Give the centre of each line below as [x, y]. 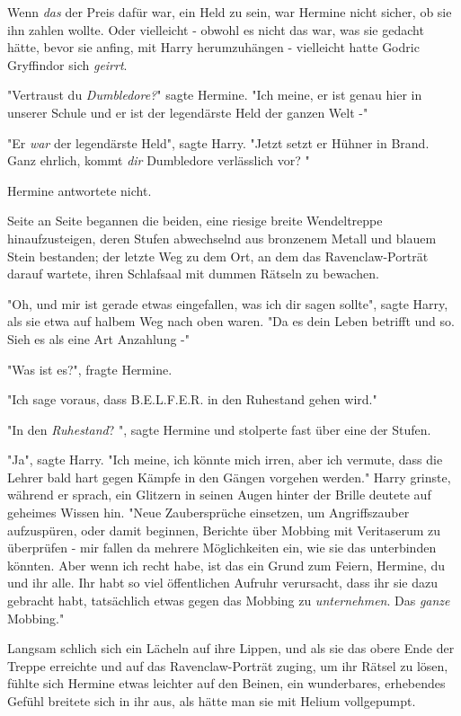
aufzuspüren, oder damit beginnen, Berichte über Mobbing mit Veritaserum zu [224, 530]
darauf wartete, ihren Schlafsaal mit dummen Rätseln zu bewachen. [193, 274]
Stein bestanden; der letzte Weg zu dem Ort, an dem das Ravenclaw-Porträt [218, 256]
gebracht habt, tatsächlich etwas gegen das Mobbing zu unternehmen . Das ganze [229, 601]
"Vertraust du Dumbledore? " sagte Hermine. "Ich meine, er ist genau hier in [215, 95]
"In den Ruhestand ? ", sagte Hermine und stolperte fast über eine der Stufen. [219, 429]
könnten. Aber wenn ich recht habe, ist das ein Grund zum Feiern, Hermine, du [226, 565]
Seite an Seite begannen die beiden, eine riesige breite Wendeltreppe [195, 221]
